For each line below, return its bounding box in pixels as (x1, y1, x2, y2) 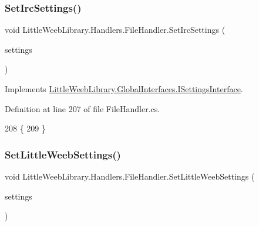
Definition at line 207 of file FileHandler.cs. (5, 102, 160, 114)
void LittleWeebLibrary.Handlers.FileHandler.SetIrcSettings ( (5, 23, 226, 36)
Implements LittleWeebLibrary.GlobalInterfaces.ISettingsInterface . (5, 83, 243, 95)
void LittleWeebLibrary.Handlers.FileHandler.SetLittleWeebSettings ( (5, 170, 255, 182)
